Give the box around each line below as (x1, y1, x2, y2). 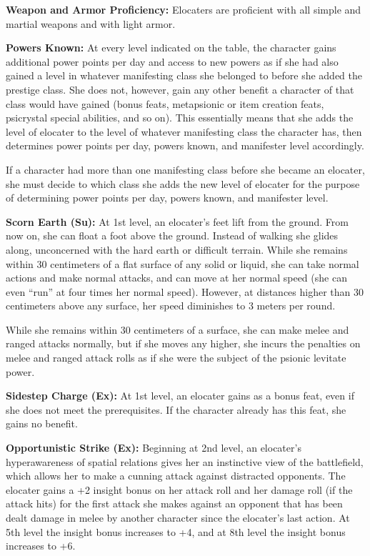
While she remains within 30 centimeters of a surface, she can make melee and (6, 322, 349, 337)
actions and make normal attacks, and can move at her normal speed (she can (6, 270, 347, 285)
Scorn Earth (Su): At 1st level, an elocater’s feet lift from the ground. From (6, 214, 349, 229)
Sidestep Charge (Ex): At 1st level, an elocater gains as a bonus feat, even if (6, 388, 354, 403)
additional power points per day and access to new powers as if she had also (6, 54, 339, 69)
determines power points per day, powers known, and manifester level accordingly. (6, 138, 364, 153)
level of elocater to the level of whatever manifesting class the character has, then (6, 124, 362, 139)
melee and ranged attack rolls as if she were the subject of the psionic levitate (6, 350, 346, 365)
